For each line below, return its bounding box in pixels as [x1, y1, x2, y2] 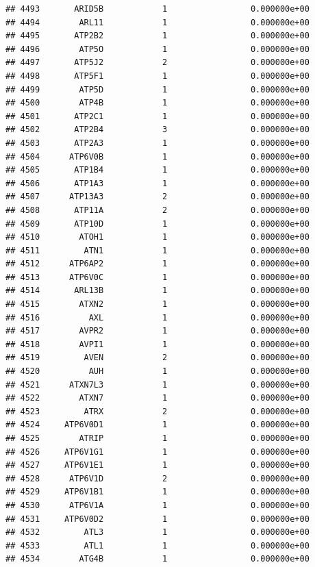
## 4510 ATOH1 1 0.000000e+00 [5, 232, 310, 242]
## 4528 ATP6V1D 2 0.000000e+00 [5, 473, 310, 483]
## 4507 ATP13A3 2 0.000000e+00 [5, 192, 310, 202]
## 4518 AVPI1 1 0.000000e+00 [5, 339, 310, 349]
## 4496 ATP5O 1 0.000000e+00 [5, 44, 310, 54]
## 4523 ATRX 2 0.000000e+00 [5, 406, 310, 416]
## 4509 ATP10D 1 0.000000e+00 [5, 218, 310, 229]
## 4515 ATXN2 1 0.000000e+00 [5, 299, 310, 310]
